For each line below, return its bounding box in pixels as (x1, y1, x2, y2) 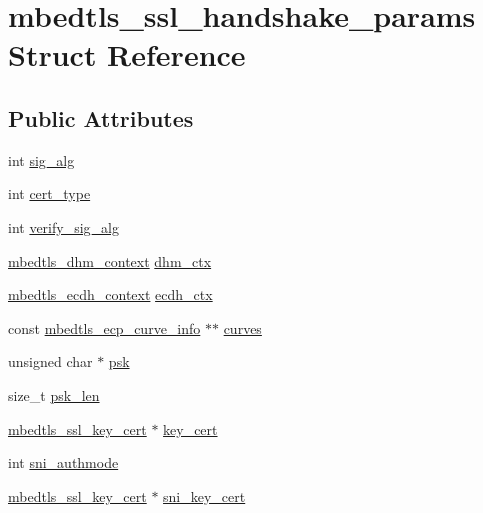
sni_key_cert (163, 485, 246, 506)
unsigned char (8, 351, 93, 372)
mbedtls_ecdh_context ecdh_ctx (8, 284, 213, 305)
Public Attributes (8, 102, 194, 133)
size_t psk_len (8, 384, 100, 405)
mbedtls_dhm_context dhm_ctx (8, 250, 212, 271)
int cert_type (8, 183, 91, 204)
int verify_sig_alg (8, 216, 119, 237)
